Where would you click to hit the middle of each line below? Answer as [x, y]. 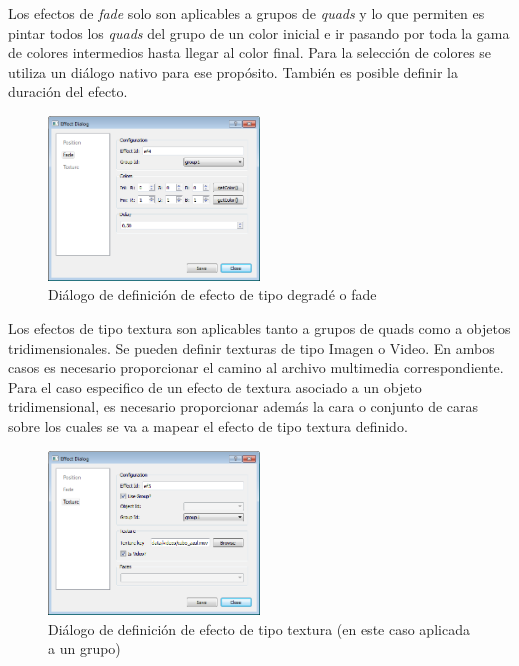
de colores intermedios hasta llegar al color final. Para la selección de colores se [250, 52]
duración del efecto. [68, 91]
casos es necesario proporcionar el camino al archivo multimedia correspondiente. [256, 367]
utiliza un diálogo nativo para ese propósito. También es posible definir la [233, 71]
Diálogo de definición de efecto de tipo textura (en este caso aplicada [259, 628]
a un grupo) [84, 648]
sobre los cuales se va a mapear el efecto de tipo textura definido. [208, 425]
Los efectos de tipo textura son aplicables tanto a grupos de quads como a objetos [259, 327]
